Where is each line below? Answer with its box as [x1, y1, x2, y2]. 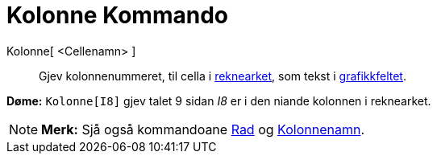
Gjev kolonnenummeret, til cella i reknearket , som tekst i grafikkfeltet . [39, 68, 406, 83]
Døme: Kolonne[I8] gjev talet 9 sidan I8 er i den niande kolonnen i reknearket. [6, 93, 431, 108]
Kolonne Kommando [6, 2, 228, 29]
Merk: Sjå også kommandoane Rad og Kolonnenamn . [41, 121, 364, 137]
